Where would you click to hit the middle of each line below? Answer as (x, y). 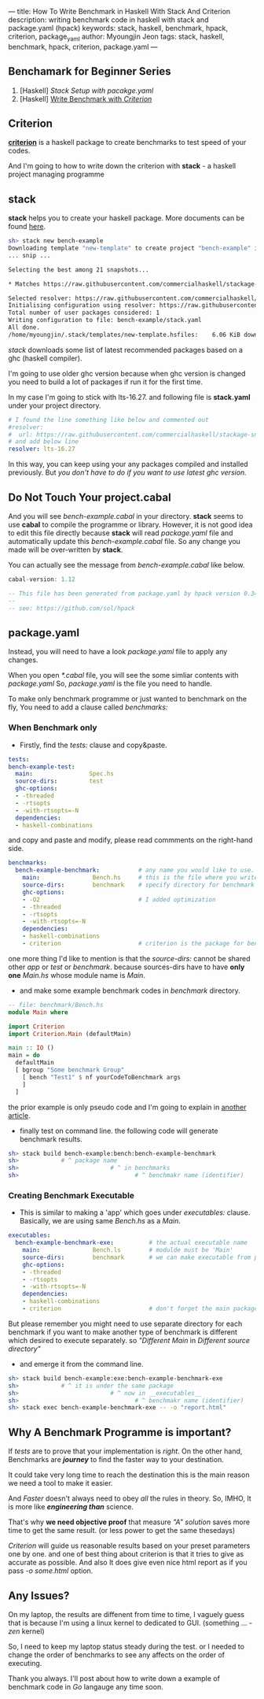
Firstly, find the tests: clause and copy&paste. (93, 745)
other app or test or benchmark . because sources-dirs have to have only (126, 967)
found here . (27, 227)
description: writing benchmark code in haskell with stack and (108, 20)
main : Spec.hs (64, 774)
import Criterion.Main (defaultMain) (70, 1034)
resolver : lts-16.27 (42, 449)
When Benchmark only (53, 727)
